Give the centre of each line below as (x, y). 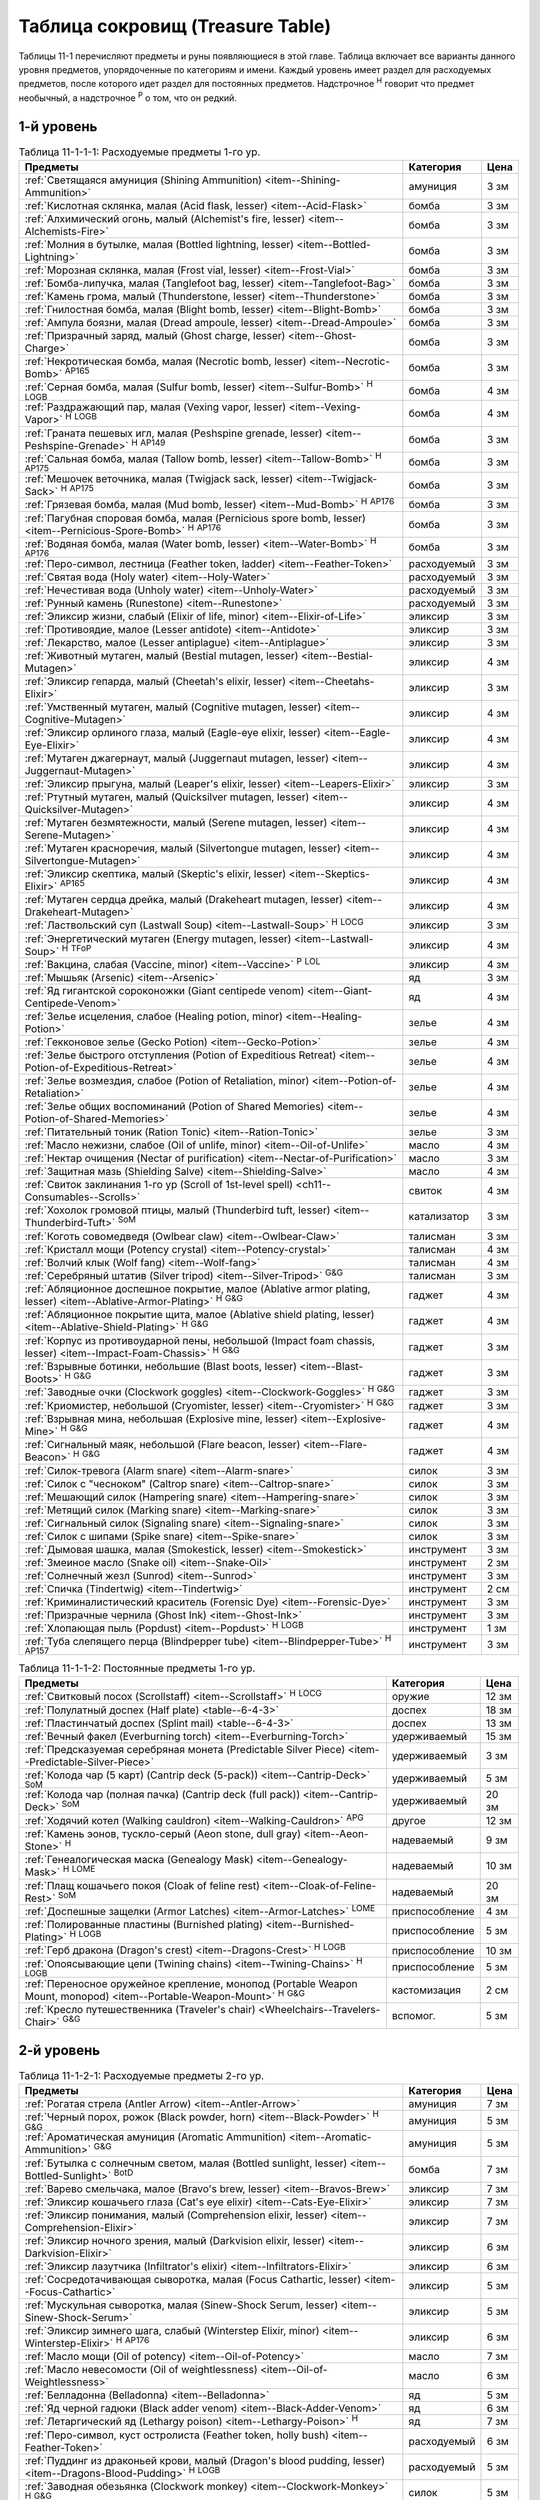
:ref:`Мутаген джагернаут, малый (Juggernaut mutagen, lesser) (177, 758)
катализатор (439, 1217)
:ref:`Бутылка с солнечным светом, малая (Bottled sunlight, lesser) (186, 2163)
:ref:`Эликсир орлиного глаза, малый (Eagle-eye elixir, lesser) (173, 732)
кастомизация (426, 1990)
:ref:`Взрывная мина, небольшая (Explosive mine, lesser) (161, 1418)
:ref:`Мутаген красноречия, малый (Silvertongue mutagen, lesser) (183, 848)
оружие (410, 1697)
